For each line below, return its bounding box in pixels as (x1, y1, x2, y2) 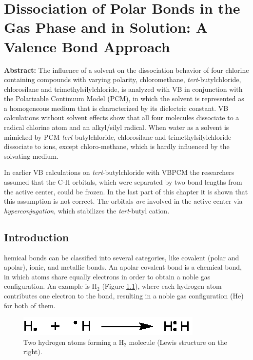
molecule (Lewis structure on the (129, 337, 227, 347)
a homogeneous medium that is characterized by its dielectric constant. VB (4, 103, 229, 113)
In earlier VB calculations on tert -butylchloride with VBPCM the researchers (4, 167, 234, 177)
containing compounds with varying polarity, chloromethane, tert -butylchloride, (4, 74, 241, 85)
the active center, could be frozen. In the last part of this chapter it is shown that (4, 186, 248, 196)
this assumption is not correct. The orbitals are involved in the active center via (4, 196, 243, 206)
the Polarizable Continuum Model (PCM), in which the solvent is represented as (4, 93, 244, 104)
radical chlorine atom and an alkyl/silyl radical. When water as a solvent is (4, 122, 229, 132)
